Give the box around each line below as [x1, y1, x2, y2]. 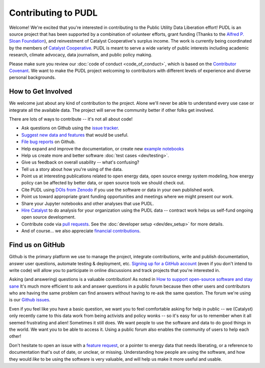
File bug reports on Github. [21, 139, 76, 145]
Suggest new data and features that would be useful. [21, 132, 129, 138]
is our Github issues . [9, 297, 51, 303]
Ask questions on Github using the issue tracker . [21, 125, 120, 131]
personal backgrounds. [9, 74, 56, 80]
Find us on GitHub [9, 241, 65, 249]
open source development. [21, 214, 76, 220]
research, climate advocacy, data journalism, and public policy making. [9, 52, 153, 58]
